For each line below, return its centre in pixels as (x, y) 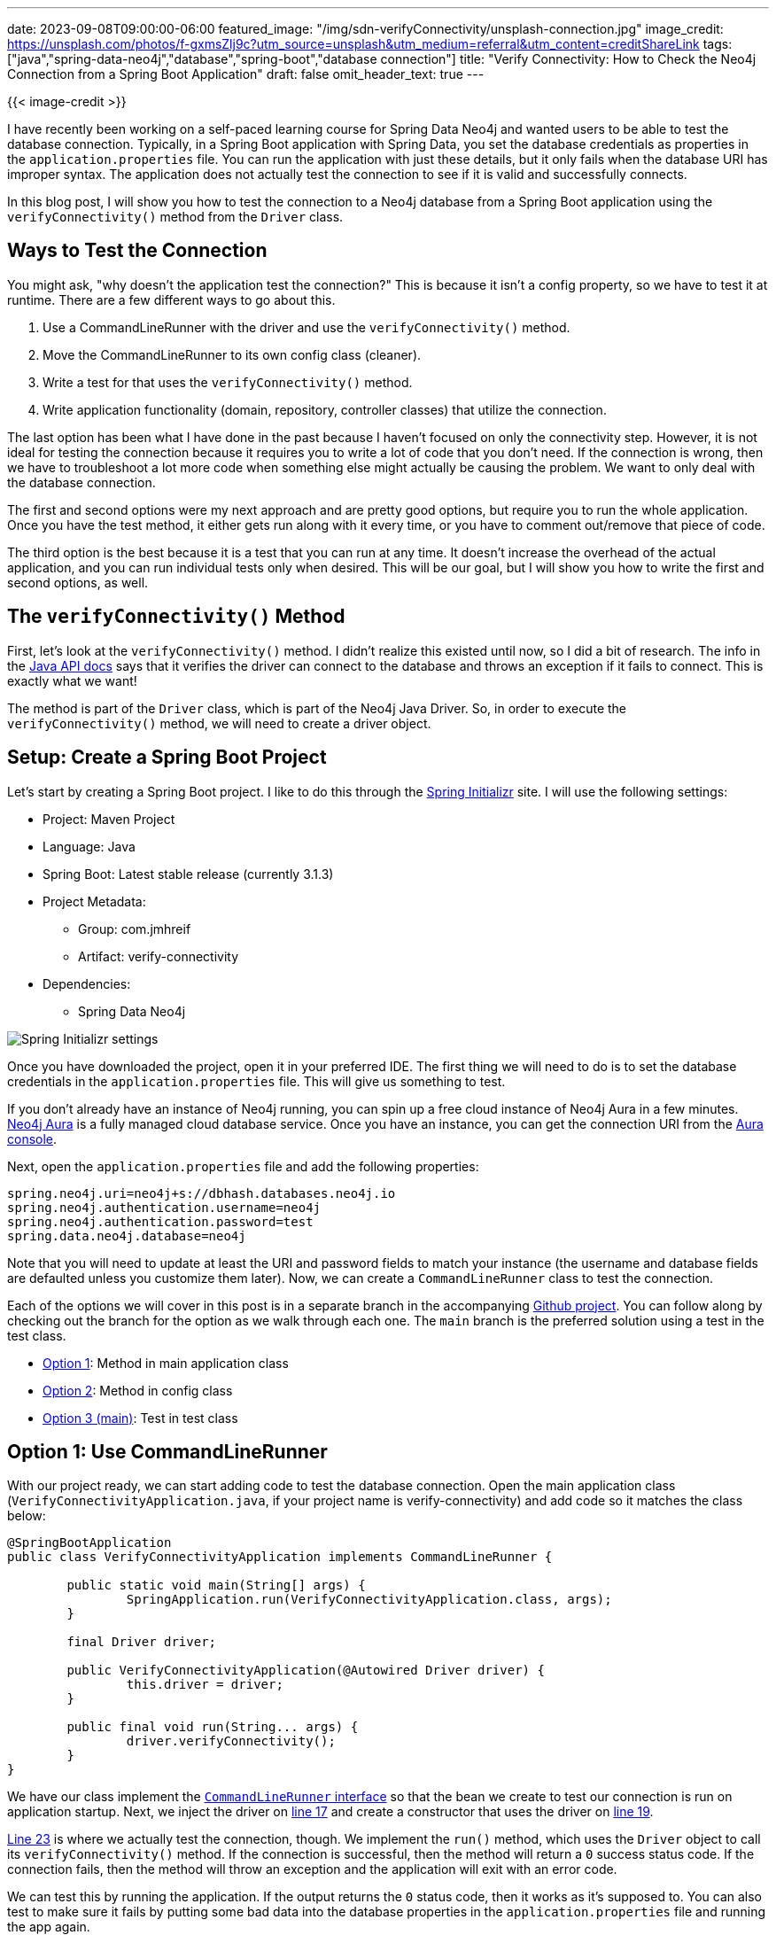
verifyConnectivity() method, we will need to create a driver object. (219, 723)
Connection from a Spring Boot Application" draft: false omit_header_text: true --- (246, 74)
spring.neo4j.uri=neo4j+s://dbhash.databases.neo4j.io (202, 1193)
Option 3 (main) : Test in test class (140, 1418)
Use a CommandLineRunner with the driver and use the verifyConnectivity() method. (307, 327)
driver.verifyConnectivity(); (231, 1741)
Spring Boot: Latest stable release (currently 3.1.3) (188, 874)
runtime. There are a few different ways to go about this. (171, 299)
